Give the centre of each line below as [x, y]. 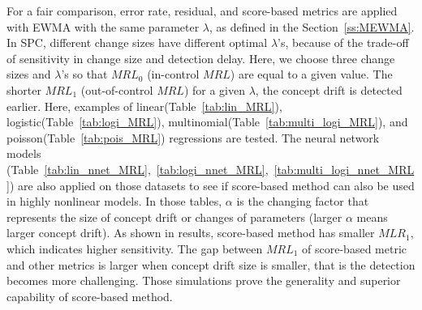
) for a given [215, 89]
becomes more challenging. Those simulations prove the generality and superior [204, 280]
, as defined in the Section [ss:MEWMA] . [312, 26]
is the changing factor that [303, 201]
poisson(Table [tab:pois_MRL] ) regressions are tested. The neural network [193, 137]
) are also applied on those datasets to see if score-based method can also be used [212, 185]
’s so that [84, 74]
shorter [24, 89]
